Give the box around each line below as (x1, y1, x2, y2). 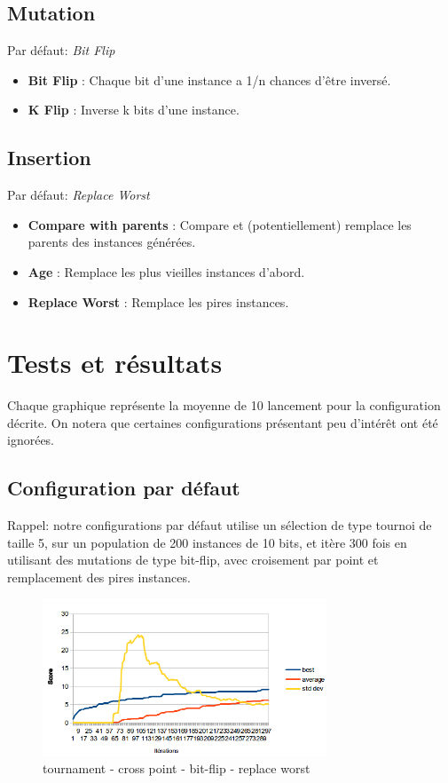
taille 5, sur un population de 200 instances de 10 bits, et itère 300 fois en (7, 533, 407, 551)
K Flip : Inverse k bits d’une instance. (28, 100, 240, 119)
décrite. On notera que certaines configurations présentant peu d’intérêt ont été (7, 413, 438, 431)
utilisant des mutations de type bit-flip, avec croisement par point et (7, 550, 379, 569)
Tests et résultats (7, 344, 223, 381)
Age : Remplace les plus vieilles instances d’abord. (28, 262, 305, 281)
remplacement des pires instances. (7, 568, 191, 587)
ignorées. (7, 431, 55, 449)
